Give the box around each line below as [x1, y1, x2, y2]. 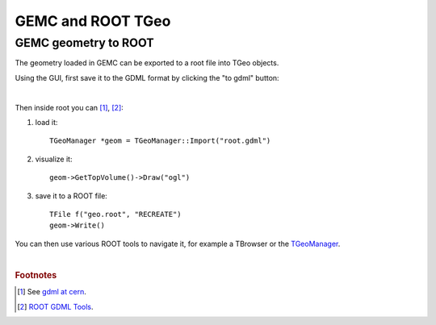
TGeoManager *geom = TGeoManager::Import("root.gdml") [49, 136, 271, 145]
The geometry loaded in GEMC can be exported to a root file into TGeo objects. [15, 58, 279, 68]
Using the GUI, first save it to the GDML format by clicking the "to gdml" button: [15, 73, 279, 82]
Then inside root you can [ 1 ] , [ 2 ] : [15, 102, 124, 112]
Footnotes [15, 269, 57, 281]
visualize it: [35, 154, 73, 164]
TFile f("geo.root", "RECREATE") [49, 210, 182, 219]
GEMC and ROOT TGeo [15, 12, 171, 30]
